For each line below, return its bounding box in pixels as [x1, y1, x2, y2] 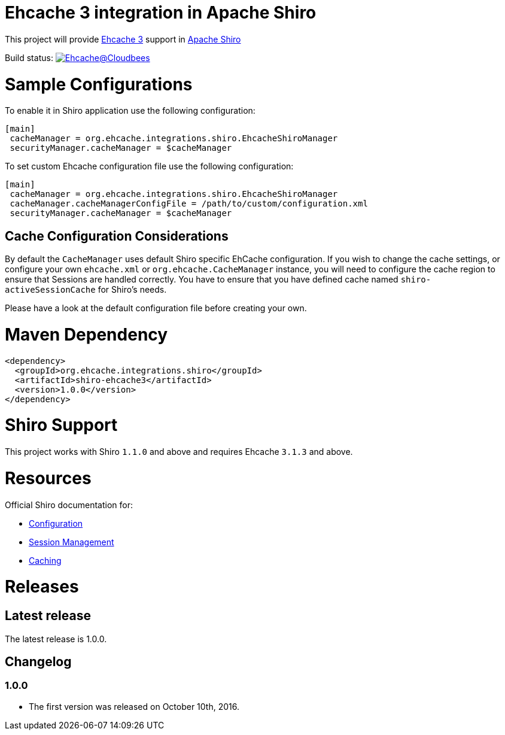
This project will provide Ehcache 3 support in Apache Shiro [5, 34, 241, 44]
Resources [5, 467, 92, 488]
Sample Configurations [5, 74, 193, 95]
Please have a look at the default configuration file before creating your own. [5, 303, 307, 314]
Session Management [29, 536, 114, 547]
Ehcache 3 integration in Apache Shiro [5, 2, 317, 23]
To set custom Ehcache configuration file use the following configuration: [5, 161, 294, 172]
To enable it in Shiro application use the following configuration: [5, 105, 255, 116]
